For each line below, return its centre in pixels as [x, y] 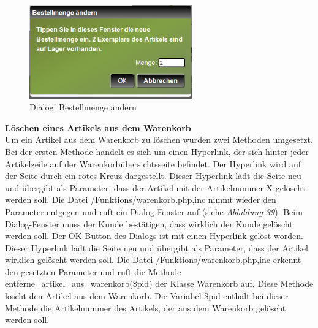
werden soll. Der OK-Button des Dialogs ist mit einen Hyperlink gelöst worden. [154, 236]
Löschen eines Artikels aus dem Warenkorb [98, 127]
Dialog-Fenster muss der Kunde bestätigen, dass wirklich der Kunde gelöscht [149, 223]
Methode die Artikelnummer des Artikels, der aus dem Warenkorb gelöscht [146, 307]
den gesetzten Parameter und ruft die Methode [93, 271]
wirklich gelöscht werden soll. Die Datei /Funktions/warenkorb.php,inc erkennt [153, 260]
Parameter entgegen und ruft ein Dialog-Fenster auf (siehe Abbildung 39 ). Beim [154, 211]
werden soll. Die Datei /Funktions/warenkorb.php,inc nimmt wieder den [141, 200]
